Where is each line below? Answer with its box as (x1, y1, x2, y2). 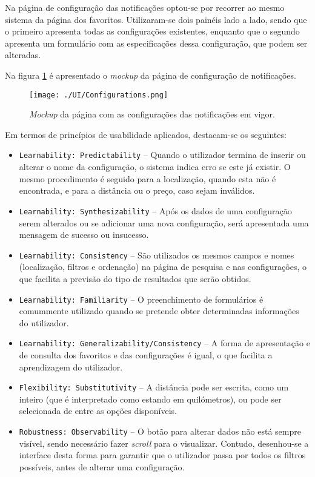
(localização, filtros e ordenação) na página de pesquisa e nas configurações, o (19, 260, 307, 273)
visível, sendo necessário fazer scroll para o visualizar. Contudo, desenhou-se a (19, 436, 309, 449)
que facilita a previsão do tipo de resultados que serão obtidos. (19, 272, 251, 285)
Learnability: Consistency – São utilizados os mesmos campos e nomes (19, 248, 294, 261)
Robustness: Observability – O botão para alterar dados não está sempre (19, 425, 301, 438)
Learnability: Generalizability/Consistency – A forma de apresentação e (19, 337, 310, 349)
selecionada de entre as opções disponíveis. (19, 404, 177, 417)
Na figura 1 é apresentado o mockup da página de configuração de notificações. (5, 68, 296, 81)
